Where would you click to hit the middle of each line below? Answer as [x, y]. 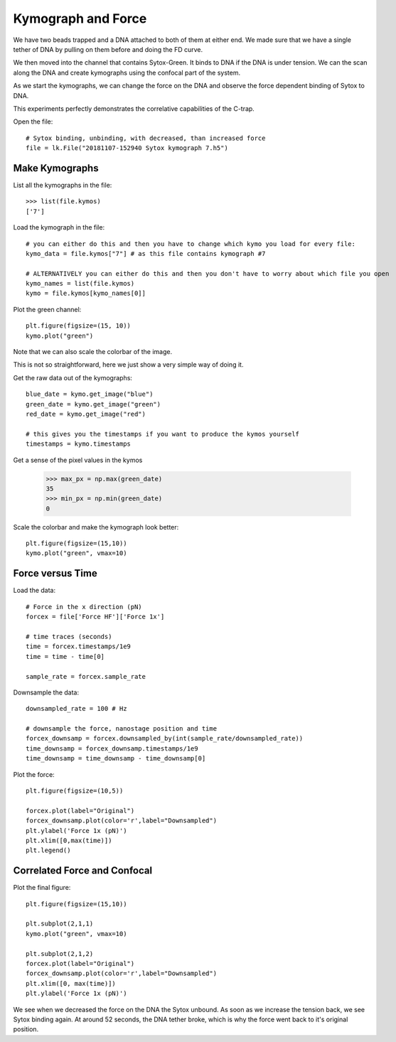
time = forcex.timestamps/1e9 [79, 646]
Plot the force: [34, 774]
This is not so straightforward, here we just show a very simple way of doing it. [128, 365]
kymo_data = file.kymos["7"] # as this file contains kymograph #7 [146, 253]
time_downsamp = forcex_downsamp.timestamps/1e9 [112, 748]
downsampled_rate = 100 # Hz [76, 709]
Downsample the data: [46, 692]
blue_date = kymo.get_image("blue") [90, 394]
